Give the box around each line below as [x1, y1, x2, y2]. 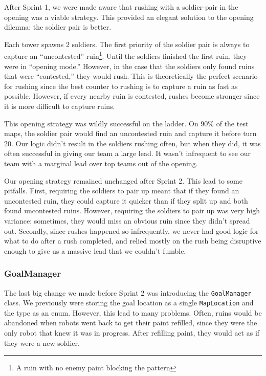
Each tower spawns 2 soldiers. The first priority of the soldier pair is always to [4, 38, 250, 49]
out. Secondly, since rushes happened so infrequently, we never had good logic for [4, 225, 259, 236]
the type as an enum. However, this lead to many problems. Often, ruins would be [4, 307, 262, 318]
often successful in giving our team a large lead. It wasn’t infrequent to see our [4, 148, 251, 159]
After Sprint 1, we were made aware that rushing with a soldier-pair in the [4, 2, 238, 12]
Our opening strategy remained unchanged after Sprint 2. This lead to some [4, 175, 242, 186]
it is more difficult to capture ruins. [4, 101, 115, 111]
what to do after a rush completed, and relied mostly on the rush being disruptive [4, 235, 261, 246]
